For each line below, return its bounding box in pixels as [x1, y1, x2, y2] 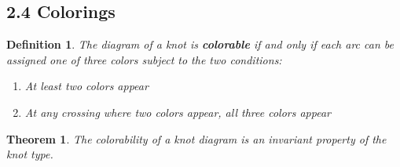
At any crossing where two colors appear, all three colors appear [24, 103, 331, 120]
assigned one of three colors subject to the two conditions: [6, 51, 282, 67]
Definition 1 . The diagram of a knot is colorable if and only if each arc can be [6, 36, 394, 53]
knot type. [6, 146, 53, 162]
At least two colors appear [24, 78, 149, 94]
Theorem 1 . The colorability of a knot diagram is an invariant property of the [6, 130, 387, 147]
